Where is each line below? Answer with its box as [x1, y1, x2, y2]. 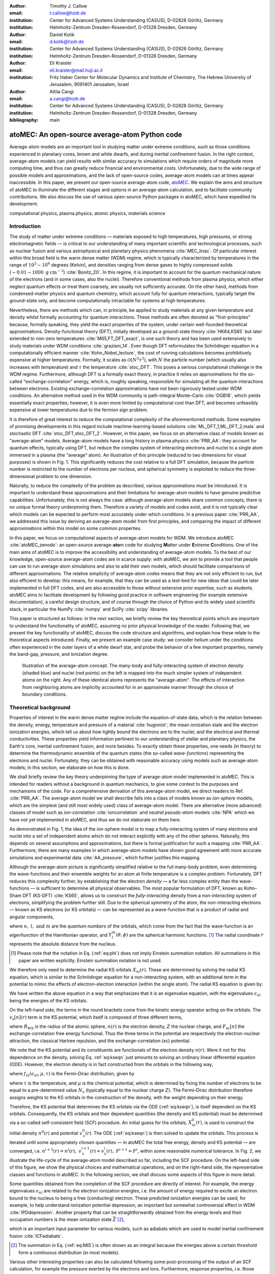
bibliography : [9, 117, 39, 123]
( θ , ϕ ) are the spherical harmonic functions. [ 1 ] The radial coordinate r [116, 932, 264, 938]
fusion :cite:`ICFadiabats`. [9, 1233, 63, 1239]
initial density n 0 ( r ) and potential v [9, 1129, 82, 1136]
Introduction [9, 223, 41, 230]
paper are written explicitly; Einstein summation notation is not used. [18, 957, 162, 963]
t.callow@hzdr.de [49, 10, 87, 16]
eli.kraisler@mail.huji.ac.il [49, 67, 103, 73]
